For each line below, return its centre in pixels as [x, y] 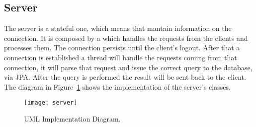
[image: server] [51, 103]
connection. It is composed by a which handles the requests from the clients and [126, 38]
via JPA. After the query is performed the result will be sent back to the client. [125, 77]
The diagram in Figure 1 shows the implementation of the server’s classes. [117, 86]
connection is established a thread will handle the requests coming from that [121, 57]
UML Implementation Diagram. [72, 119]
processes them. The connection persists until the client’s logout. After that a [122, 48]
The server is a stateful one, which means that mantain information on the [118, 28]
